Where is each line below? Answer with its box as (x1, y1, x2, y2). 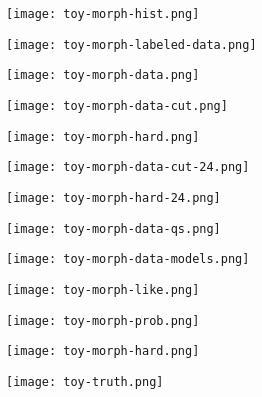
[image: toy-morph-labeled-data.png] (6, 37, 257, 52)
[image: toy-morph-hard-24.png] (6, 190, 221, 205)
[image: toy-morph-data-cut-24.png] (6, 160, 250, 175)
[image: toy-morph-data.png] (6, 68, 200, 83)
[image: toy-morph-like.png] (6, 282, 200, 297)
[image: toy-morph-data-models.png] (6, 252, 250, 267)
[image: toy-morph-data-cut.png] (6, 98, 228, 113)
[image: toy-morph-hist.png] (6, 7, 200, 21)
